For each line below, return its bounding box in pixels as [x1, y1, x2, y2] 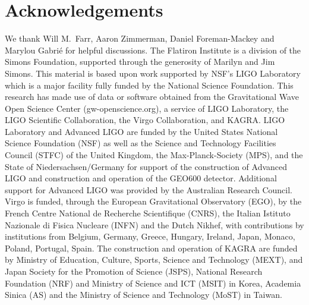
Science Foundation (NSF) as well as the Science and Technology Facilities [5, 137, 276, 149]
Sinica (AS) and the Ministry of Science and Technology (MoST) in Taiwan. [5, 288, 282, 301]
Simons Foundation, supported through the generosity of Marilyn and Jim [5, 55, 275, 68]
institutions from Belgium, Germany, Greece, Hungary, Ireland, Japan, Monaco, [5, 230, 295, 243]
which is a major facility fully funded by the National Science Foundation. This [5, 78, 294, 91]
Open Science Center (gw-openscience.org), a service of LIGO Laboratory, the [5, 102, 289, 114]
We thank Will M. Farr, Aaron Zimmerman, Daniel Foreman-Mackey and [5, 32, 275, 45]
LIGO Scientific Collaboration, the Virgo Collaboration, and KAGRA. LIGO [5, 114, 285, 126]
